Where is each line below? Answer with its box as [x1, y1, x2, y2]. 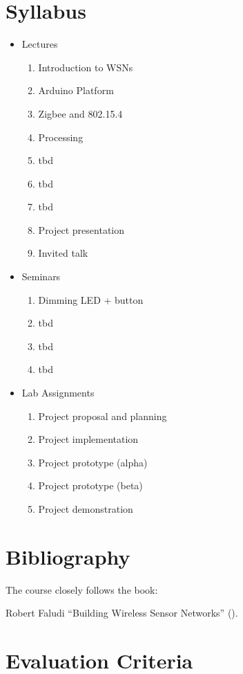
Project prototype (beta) [38, 478, 143, 493]
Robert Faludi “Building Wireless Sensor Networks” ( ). [6, 605, 238, 620]
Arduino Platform [38, 83, 114, 98]
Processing [38, 129, 84, 144]
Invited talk [38, 246, 88, 260]
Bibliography [6, 542, 130, 570]
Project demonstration [38, 502, 133, 516]
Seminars [21, 269, 61, 284]
